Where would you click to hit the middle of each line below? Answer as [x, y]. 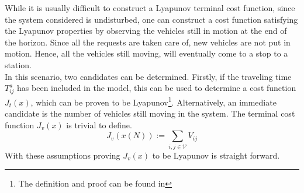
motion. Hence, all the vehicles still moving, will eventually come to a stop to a [146, 53]
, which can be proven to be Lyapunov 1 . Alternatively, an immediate [153, 101]
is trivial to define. [99, 124]
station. [18, 64]
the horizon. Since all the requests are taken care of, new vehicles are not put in [148, 42]
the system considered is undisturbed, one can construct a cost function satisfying [151, 19]
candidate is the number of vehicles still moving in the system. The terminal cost [150, 113]
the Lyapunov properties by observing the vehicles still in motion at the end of [146, 31]
